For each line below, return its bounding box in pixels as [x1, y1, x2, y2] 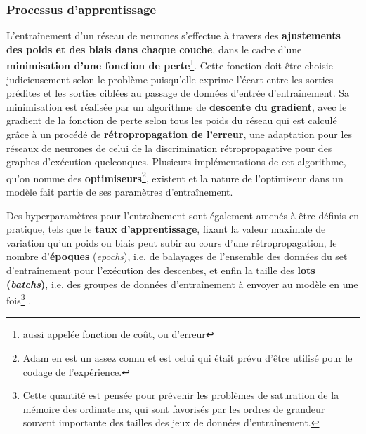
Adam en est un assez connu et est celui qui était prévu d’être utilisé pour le [22, 351, 353, 365]
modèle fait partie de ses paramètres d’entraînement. [6, 184, 233, 199]
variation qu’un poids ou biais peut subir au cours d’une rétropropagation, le [6, 235, 337, 250]
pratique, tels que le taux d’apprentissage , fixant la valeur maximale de [6, 222, 326, 236]
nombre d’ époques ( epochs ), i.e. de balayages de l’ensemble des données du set [6, 249, 348, 264]
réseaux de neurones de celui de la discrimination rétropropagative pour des [6, 140, 332, 155]
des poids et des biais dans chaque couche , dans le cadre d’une [6, 41, 302, 56]
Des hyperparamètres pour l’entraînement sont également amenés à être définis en [6, 208, 360, 222]
